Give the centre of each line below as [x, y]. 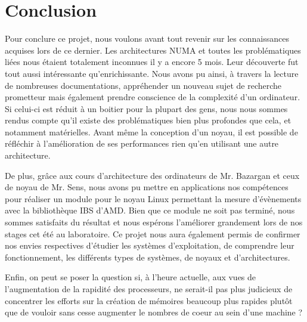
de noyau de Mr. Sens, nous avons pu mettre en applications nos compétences [147, 187]
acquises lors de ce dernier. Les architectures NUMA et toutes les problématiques [153, 50]
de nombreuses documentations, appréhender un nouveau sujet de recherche [143, 85]
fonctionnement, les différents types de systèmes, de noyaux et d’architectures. [148, 257]
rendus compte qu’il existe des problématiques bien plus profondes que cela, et [148, 120]
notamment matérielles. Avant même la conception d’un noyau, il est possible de [151, 131]
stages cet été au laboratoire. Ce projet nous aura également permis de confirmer [153, 233]
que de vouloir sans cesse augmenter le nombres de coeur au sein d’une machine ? [154, 312]
